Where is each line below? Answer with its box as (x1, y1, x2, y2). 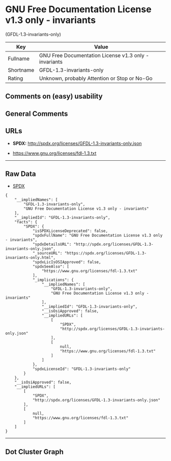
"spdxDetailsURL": (32, 242, 72, 247)
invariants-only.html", (5, 255, 56, 261)
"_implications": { (32, 277, 74, 283)
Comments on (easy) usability (5, 92, 103, 101)
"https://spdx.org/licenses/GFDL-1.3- (64, 251, 147, 256)
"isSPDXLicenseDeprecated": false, (32, 228, 108, 234)
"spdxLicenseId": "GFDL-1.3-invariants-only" (32, 366, 131, 372)
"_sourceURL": (32, 251, 63, 256)
